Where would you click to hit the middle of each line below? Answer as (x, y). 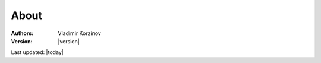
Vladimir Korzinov (79, 33)
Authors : (22, 33)
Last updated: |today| (37, 52)
